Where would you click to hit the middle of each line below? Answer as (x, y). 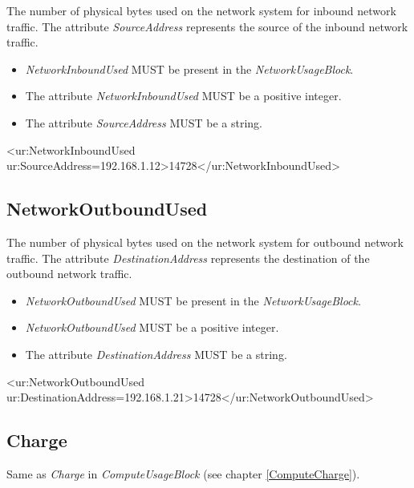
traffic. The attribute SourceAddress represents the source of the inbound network (207, 26)
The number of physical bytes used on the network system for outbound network (205, 242)
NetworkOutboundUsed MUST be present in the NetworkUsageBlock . (193, 300)
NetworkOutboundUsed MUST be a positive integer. (152, 327)
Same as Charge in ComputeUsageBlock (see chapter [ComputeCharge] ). (183, 473)
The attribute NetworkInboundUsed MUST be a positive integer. (183, 96)
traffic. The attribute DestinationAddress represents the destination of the (188, 258)
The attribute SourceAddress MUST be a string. (144, 122)
